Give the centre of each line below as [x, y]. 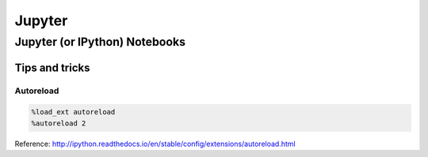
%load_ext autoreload [73, 112]
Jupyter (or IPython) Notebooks [100, 42]
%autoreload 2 [59, 123]
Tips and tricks [52, 67]
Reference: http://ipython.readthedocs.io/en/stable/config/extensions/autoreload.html [155, 144]
